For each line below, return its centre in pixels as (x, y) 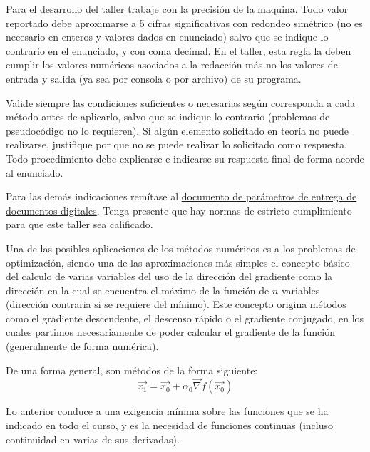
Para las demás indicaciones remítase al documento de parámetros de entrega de (181, 196)
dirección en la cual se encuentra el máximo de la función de (138, 290)
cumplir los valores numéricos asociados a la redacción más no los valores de (172, 65)
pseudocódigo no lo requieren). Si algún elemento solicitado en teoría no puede (177, 130)
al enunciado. (35, 172)
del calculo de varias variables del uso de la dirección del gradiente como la (169, 276)
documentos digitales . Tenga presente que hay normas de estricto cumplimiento (179, 210)
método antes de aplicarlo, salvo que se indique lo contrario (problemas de (168, 117)
